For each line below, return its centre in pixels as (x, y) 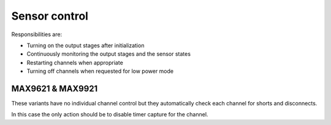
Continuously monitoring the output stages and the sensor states (109, 54)
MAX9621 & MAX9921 (55, 89)
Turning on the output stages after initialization (86, 45)
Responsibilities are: (37, 34)
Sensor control (50, 16)
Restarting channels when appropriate (75, 63)
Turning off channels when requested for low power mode (100, 71)
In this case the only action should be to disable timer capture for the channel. (110, 115)
